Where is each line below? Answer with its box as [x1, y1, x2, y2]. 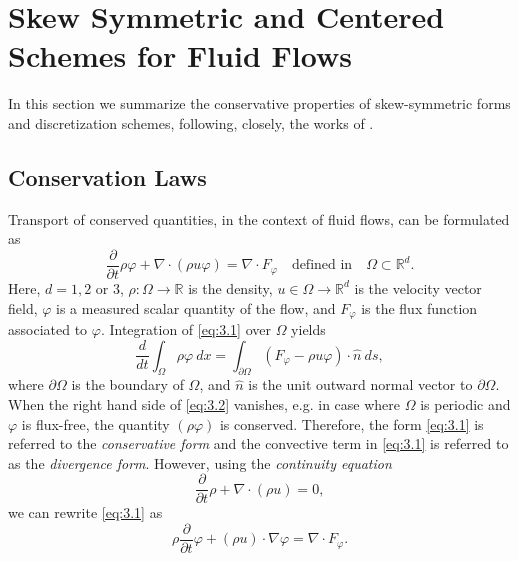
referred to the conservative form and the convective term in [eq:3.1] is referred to [8, 433, 509, 454]
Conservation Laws [8, 161, 207, 192]
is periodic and [420, 393, 511, 414]
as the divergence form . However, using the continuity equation [8, 452, 392, 473]
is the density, [188, 277, 273, 298]
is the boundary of [71, 374, 184, 395]
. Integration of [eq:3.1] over [100, 319, 271, 339]
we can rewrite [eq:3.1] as [8, 502, 163, 523]
